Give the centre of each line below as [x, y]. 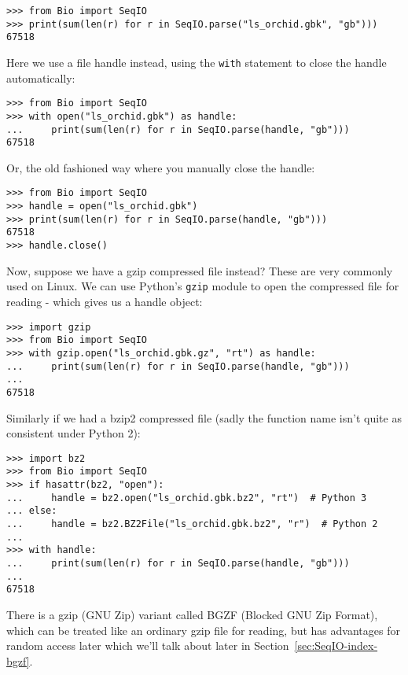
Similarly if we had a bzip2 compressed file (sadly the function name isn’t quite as [204, 417]
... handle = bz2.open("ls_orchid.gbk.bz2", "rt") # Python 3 [187, 498]
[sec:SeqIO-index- [336, 645]
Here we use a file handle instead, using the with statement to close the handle [197, 62]
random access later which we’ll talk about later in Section [148, 645]
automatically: [41, 77]
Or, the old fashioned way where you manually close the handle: [161, 167]
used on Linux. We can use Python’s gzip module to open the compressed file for [203, 286]
